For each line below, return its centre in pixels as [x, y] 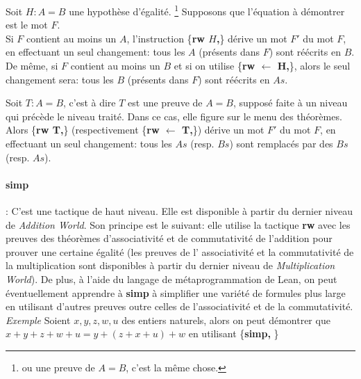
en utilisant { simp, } [234, 333]
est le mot [27, 25]
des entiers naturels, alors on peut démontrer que [226, 320]
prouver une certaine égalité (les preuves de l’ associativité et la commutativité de [180, 251]
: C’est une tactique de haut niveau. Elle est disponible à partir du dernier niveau [179, 210]
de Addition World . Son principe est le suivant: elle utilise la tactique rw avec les [178, 224]
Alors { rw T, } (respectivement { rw [83, 130]
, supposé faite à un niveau [290, 103]
